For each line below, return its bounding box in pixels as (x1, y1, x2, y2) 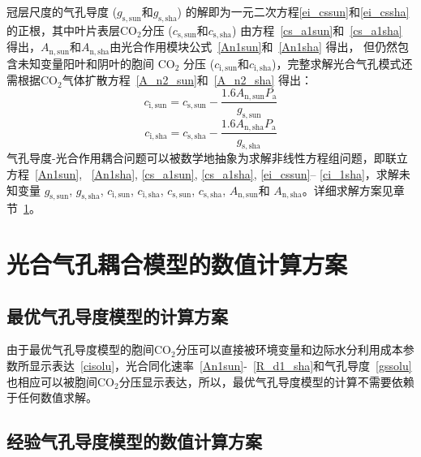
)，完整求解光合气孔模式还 (272, 54, 413, 71)
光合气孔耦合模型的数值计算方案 (6, 248, 348, 281)
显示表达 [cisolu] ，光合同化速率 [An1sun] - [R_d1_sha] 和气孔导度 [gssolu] (28, 357, 412, 374)
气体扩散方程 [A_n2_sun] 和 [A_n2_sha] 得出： (62, 71, 312, 88)
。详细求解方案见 (302, 181, 393, 198)
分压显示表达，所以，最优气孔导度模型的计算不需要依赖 (118, 373, 415, 390)
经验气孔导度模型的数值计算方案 (6, 429, 262, 454)
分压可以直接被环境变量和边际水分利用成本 (175, 341, 403, 358)
